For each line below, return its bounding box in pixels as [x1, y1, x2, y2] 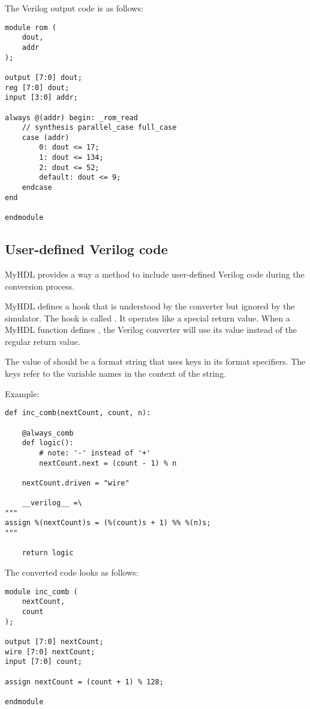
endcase [22, 183, 52, 192]
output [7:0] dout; [5, 73, 82, 82]
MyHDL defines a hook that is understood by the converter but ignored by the [5, 300, 295, 312]
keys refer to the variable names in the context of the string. [5, 367, 227, 380]
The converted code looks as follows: [5, 566, 139, 579]
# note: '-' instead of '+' [39, 448, 151, 457]
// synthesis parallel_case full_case [22, 123, 177, 132]
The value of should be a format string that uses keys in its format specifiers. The [5, 355, 306, 368]
